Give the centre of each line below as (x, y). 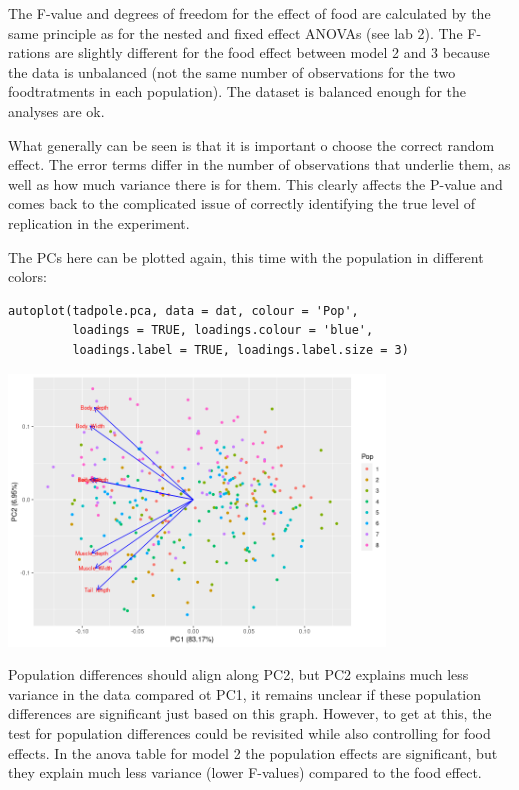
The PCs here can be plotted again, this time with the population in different (246, 256)
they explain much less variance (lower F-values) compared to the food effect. (245, 772)
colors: (28, 276)
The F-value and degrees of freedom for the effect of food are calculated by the (249, 13)
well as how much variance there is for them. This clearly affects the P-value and (255, 183)
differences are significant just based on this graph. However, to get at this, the (250, 713)
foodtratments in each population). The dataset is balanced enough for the (237, 91)
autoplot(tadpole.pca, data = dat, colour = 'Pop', (183, 310)
